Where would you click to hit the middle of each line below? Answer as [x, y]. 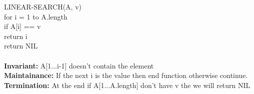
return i [16, 36]
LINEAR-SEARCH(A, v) [43, 6]
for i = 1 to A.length [36, 16]
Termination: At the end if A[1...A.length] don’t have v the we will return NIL [127, 85]
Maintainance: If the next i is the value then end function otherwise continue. [126, 75]
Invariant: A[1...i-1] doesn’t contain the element [79, 65]
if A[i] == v [22, 26]
